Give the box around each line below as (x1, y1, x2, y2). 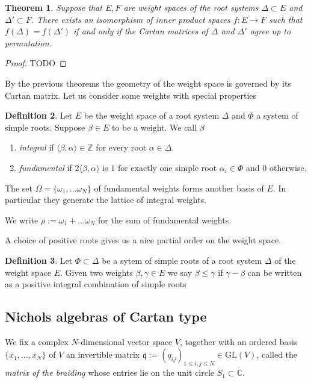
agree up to (250, 25, 291, 37)
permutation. (5, 36, 52, 49)
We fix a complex (5, 335, 69, 347)
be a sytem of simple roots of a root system (102, 254, 262, 266)
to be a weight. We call (111, 120, 197, 133)
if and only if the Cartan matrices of (73, 25, 208, 37)
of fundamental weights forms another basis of (94, 181, 264, 194)
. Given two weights (60, 266, 133, 278)
